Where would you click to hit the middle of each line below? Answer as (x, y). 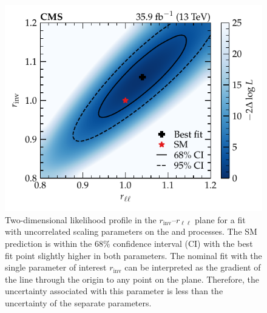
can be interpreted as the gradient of (193, 267)
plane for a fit (220, 219)
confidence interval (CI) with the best (183, 244)
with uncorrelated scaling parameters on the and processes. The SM (131, 231)
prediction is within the (49, 244)
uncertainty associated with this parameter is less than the (114, 291)
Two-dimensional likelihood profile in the (81, 219)
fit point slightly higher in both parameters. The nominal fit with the (133, 255)
